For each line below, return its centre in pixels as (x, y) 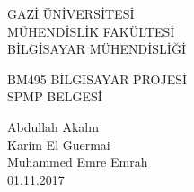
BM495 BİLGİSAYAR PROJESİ (97, 79)
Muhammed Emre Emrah (78, 162)
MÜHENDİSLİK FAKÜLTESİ (91, 31)
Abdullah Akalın (53, 126)
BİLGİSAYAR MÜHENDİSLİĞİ (97, 49)
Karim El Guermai (59, 144)
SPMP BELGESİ (55, 96)
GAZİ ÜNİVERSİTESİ (71, 13)
